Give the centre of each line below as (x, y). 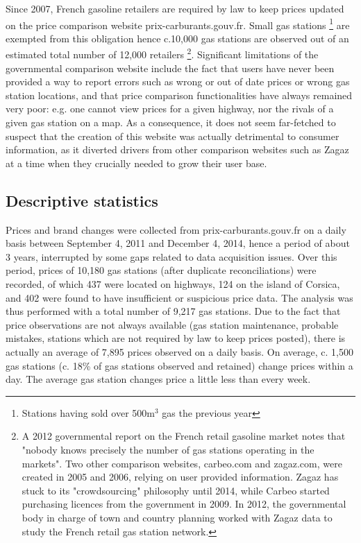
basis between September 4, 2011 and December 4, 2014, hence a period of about (178, 243)
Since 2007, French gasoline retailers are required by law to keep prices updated (175, 8)
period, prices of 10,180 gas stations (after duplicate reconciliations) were (161, 270)
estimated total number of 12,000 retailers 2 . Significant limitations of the (162, 53)
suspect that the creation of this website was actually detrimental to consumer (173, 136)
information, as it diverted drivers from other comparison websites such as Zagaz (177, 149)
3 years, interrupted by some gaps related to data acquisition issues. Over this (171, 256)
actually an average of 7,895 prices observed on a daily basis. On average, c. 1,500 (179, 351)
